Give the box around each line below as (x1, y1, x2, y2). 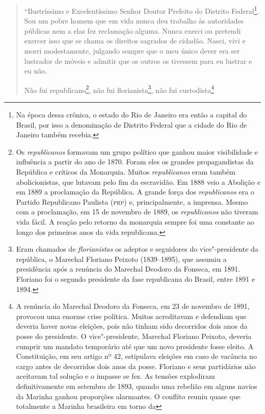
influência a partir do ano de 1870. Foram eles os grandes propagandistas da (16, 156, 254, 167)
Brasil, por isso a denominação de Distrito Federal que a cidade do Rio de (16, 119, 247, 130)
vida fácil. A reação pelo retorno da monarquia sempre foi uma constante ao (16, 216, 254, 227)
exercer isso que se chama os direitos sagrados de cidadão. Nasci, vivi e (24, 35, 246, 46)
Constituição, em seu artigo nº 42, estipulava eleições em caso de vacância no (16, 351, 257, 361)
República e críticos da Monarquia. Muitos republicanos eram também (16, 166, 235, 177)
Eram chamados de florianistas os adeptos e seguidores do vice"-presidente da (16, 243, 258, 254)
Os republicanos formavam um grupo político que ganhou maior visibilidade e (16, 146, 258, 157)
